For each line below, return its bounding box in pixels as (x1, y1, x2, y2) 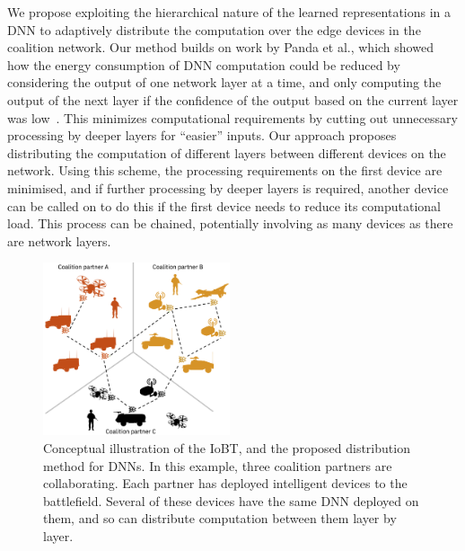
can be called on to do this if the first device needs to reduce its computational (7, 196, 441, 215)
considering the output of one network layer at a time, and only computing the (7, 73, 442, 92)
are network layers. (7, 231, 111, 250)
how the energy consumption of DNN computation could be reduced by (7, 55, 400, 74)
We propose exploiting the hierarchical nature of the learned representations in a (7, 3, 452, 21)
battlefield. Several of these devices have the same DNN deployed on (43, 491, 419, 510)
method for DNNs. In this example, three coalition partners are (43, 456, 392, 475)
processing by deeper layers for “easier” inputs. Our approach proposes (7, 126, 397, 145)
